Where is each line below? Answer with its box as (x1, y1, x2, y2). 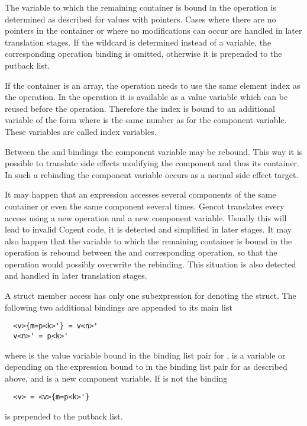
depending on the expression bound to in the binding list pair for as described (5, 360, 287, 373)
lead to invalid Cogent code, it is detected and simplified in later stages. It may (5, 223, 292, 235)
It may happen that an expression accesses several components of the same (5, 188, 276, 201)
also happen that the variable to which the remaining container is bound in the (5, 234, 292, 247)
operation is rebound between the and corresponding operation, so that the (5, 246, 277, 259)
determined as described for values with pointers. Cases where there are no (5, 12, 276, 25)
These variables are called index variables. (5, 125, 157, 137)
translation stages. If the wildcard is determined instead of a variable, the (5, 35, 272, 48)
